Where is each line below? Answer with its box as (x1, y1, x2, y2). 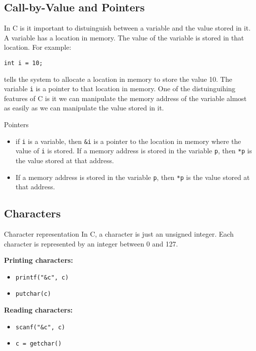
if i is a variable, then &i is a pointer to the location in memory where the (15, 136, 241, 146)
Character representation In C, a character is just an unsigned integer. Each (4, 229, 234, 239)
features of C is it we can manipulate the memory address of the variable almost (4, 93, 247, 103)
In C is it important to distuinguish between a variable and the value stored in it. (4, 23, 251, 33)
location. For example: (4, 42, 72, 52)
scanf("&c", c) (15, 323, 66, 331)
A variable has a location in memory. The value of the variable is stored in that (4, 32, 244, 42)
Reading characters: (4, 305, 73, 315)
